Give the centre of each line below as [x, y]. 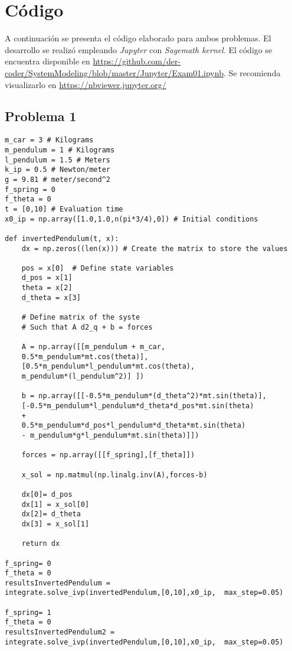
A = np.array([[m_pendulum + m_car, [93, 347]
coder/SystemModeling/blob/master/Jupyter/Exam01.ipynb [114, 72]
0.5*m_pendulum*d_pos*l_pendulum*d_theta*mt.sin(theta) [134, 426]
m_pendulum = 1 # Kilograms [60, 150]
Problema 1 [41, 116]
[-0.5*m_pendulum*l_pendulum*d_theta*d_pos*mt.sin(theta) [138, 406]
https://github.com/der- [137, 61]
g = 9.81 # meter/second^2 [58, 179]
